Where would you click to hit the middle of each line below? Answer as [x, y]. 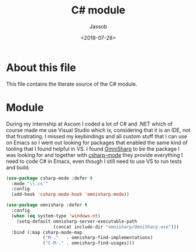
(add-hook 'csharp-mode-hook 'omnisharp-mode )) [71, 195]
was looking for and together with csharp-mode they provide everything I [94, 155]
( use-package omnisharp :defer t [47, 205]
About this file [41, 67]
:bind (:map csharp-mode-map [47, 232]
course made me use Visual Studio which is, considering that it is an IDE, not [98, 130]
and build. [18, 167]
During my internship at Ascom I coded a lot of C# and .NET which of [89, 124]
